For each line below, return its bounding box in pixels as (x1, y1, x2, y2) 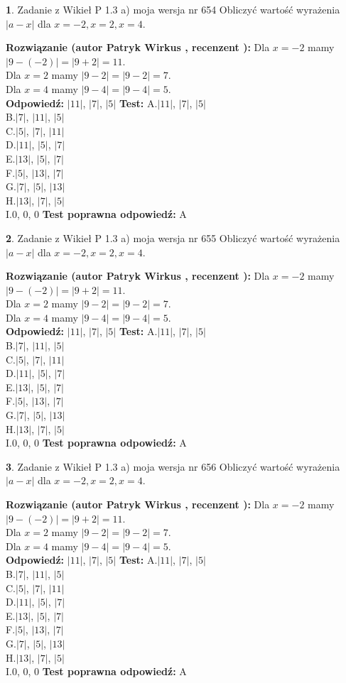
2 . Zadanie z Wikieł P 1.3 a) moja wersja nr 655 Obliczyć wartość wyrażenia (6, 230, 340, 245)
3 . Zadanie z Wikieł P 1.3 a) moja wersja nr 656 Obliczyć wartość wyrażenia (6, 459, 340, 474)
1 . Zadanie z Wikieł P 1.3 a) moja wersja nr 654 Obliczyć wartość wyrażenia (6, 2, 340, 16)
